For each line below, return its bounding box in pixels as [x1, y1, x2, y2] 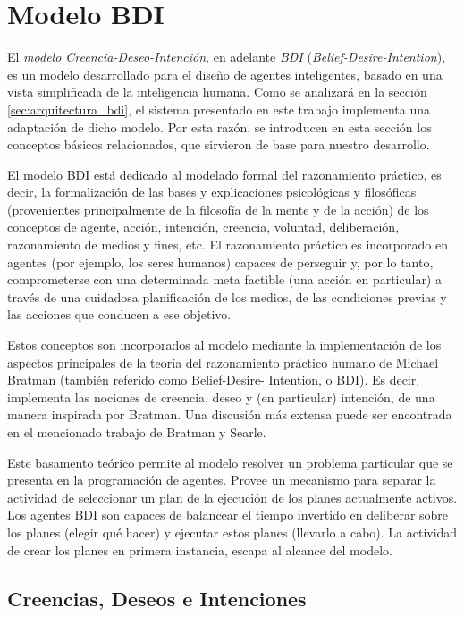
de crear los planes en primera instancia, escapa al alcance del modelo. [7, 540, 392, 559]
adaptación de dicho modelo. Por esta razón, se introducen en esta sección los [7, 117, 432, 136]
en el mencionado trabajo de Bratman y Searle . [7, 423, 266, 441]
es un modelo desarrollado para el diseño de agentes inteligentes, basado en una [7, 64, 443, 83]
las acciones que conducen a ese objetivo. [7, 305, 232, 324]
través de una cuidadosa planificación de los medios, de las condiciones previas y [7, 287, 447, 306]
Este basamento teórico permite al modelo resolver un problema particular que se [7, 452, 453, 471]
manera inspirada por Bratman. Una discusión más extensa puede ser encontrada [7, 405, 452, 424]
